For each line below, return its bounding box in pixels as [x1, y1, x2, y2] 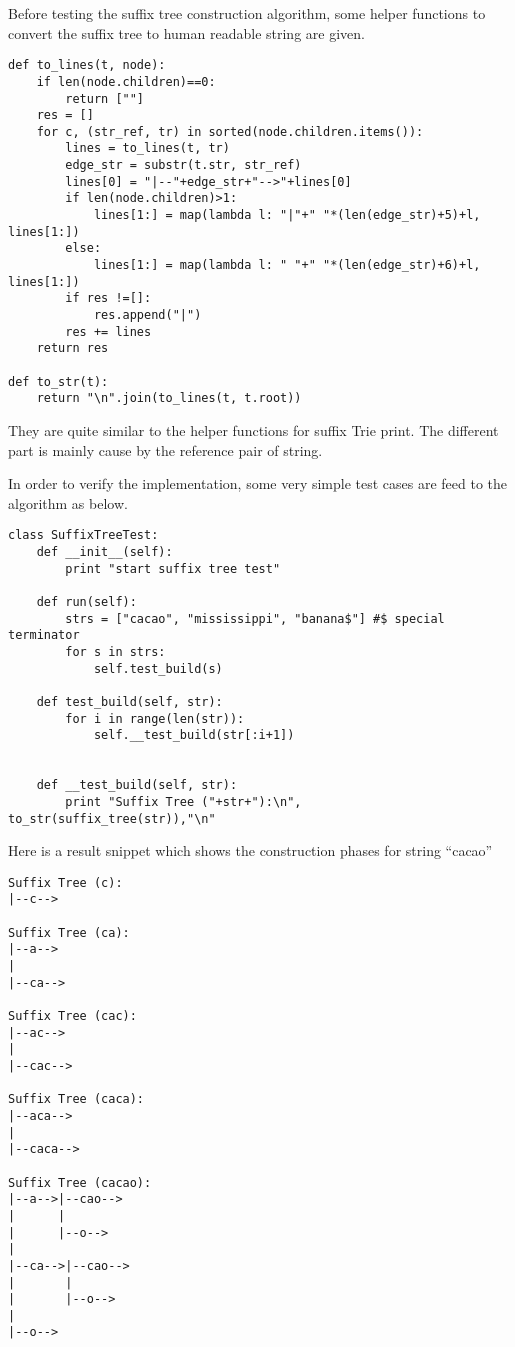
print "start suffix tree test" [65, 561, 281, 576]
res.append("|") [93, 308, 202, 323]
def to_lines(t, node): [8, 58, 166, 73]
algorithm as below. [8, 492, 128, 513]
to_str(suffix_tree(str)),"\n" [8, 811, 216, 826]
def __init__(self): [36, 545, 173, 559]
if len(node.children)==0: [36, 74, 216, 89]
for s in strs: [65, 644, 166, 659]
